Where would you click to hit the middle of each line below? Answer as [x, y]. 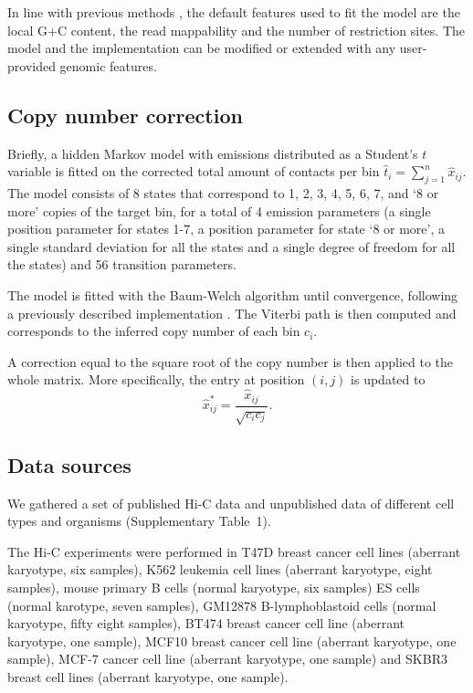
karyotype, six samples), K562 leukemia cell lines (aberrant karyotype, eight [220, 569]
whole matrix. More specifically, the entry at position [156, 379]
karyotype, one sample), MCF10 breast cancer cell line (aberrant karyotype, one [232, 640]
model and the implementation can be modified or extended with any [202, 48]
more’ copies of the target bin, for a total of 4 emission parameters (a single [219, 210]
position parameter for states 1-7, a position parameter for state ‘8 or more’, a [226, 229]
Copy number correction [125, 115]
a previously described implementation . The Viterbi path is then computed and [232, 313]
